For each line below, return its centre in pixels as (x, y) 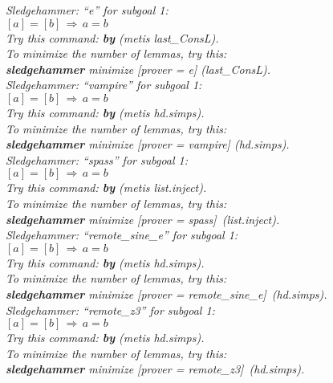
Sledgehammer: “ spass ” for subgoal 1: (97, 159)
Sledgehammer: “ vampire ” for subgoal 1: (104, 85)
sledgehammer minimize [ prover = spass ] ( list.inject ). (143, 219)
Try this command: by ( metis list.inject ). (106, 187)
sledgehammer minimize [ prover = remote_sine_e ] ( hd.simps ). (166, 293)
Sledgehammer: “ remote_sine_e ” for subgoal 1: (122, 235)
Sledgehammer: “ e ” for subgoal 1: (87, 10)
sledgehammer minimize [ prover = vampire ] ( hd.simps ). (148, 144)
